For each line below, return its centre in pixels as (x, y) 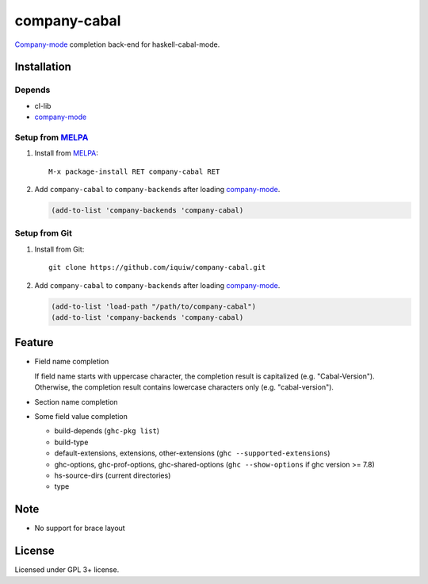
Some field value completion (81, 416)
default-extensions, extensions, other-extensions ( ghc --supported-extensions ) (192, 453)
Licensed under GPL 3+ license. (67, 570)
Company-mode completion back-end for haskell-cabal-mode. (117, 44)
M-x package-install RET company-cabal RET (134, 171)
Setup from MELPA (52, 137)
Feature (34, 342)
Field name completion (72, 362)
